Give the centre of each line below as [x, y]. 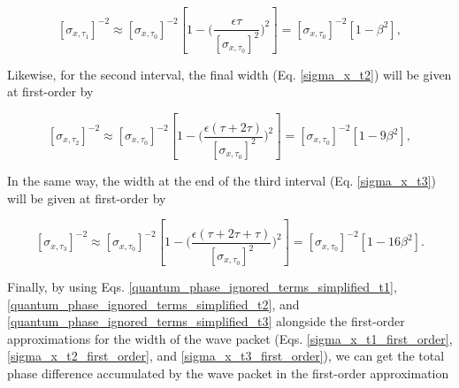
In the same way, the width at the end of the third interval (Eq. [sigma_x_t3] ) [222, 180]
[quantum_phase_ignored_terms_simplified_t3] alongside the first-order [206, 321]
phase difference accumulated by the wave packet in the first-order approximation [228, 373]
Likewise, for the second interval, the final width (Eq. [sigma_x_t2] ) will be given [229, 74]
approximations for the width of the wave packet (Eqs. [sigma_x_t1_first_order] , [230, 338]
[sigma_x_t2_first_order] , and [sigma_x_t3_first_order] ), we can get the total [226, 356]
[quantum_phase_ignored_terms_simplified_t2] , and [153, 304]
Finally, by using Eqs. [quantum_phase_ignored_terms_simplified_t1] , [202, 286]
